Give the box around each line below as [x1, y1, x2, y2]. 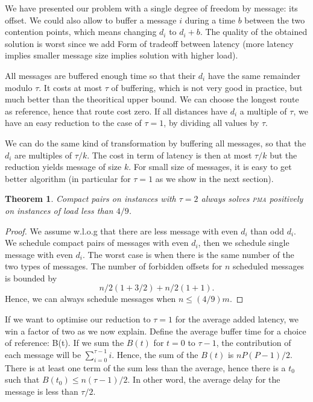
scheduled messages [233, 260, 305, 272]
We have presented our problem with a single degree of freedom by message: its [5, 2, 298, 14]
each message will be [5, 348, 81, 360]
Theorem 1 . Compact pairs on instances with [5, 192, 176, 205]
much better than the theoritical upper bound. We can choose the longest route [5, 93, 299, 105]
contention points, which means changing [5, 25, 157, 38]
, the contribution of [216, 336, 291, 349]
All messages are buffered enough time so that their [5, 69, 196, 81]
